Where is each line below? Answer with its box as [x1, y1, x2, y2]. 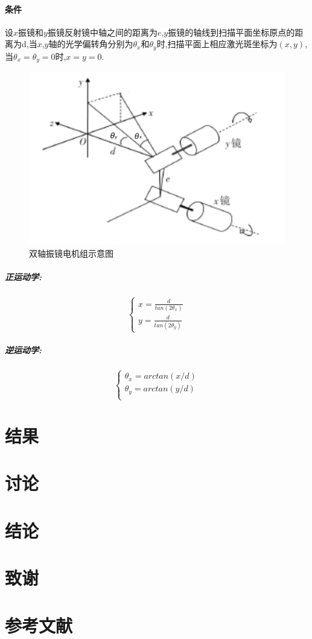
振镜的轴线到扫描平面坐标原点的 [168, 25, 295, 38]
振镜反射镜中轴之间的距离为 [47, 25, 158, 38]
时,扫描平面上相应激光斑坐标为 [156, 37, 278, 50]
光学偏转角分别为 [65, 37, 133, 50]
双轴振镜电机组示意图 [29, 246, 113, 259]
